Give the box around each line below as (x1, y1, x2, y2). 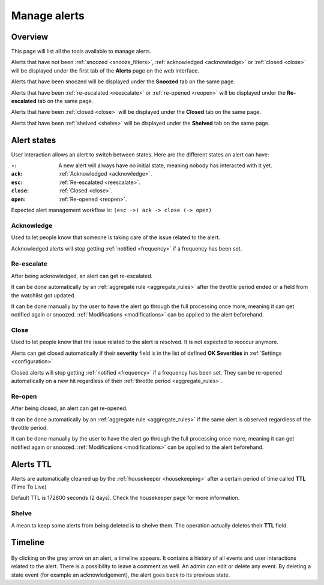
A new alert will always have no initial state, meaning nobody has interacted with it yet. (58, 162, 272, 169)
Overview (11, 32, 49, 42)
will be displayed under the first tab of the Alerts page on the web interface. (11, 67, 200, 74)
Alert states (11, 135, 56, 145)
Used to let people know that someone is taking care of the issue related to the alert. (11, 234, 220, 241)
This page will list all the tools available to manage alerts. (11, 48, 152, 55)
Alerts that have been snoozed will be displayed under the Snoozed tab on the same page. (11, 78, 235, 85)
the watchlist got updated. (11, 291, 76, 299)
